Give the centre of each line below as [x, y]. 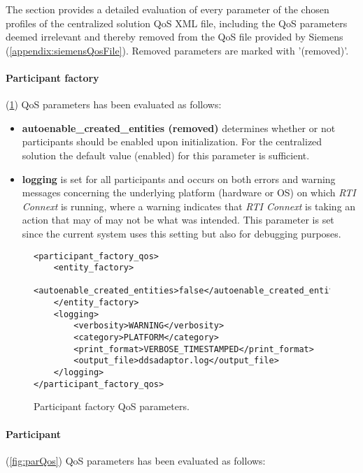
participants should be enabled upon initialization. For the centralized [172, 141]
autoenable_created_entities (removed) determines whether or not [179, 128]
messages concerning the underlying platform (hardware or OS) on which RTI [189, 192]
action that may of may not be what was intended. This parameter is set [178, 220]
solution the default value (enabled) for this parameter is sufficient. [166, 155]
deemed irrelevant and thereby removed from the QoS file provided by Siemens [175, 37]
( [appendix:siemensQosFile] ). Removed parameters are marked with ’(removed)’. [177, 50]
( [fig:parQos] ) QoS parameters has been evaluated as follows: [136, 460]
